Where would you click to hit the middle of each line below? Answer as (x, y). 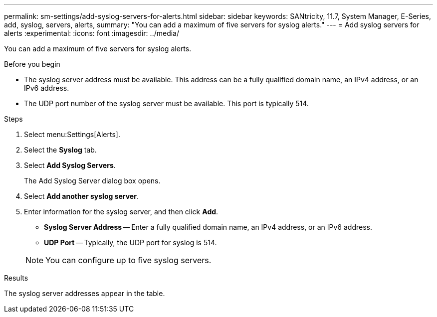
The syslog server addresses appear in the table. (85, 293)
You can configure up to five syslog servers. (128, 260)
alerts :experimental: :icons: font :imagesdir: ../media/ (92, 33)
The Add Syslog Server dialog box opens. (92, 181)
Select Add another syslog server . (81, 196)
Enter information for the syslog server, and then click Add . (121, 212)
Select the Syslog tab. (60, 150)
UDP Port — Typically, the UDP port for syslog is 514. (130, 242)
